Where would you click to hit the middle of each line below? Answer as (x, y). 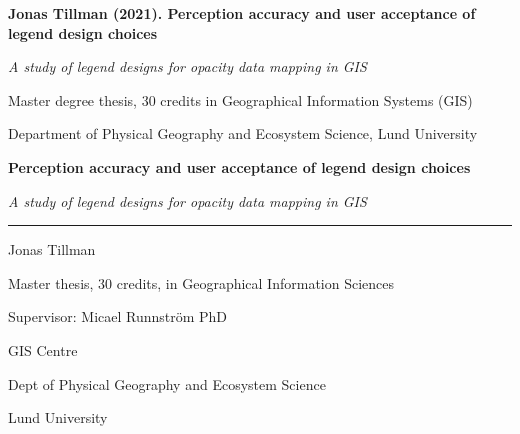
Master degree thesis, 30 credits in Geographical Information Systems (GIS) (240, 99)
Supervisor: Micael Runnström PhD (118, 316)
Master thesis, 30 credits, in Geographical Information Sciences (201, 282)
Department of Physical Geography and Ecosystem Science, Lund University (243, 133)
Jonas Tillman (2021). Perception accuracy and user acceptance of (242, 13)
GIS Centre (43, 349)
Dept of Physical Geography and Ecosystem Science (167, 383)
